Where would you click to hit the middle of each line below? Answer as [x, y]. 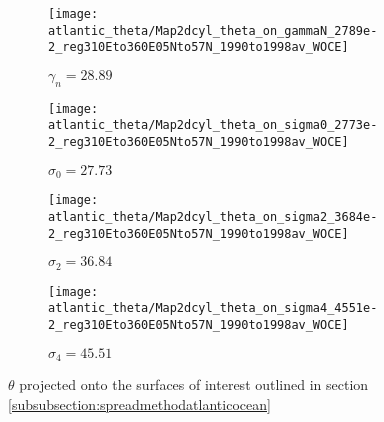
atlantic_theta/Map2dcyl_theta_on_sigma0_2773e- [213, 125]
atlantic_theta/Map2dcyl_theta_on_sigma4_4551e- [213, 308]
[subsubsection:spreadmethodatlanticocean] [139, 403]
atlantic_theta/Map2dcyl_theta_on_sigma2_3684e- [213, 216]
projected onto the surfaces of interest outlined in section [194, 384]
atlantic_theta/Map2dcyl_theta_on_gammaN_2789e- [213, 30]
